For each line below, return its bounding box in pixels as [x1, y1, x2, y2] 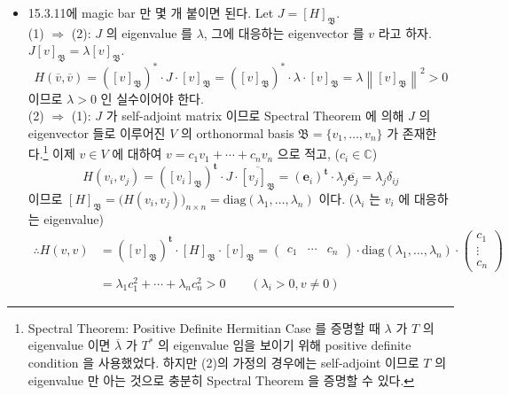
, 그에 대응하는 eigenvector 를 [203, 23, 364, 42]
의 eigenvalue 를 [106, 23, 192, 42]
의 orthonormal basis [180, 123, 294, 142]
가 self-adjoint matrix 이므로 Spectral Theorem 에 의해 [106, 106, 404, 125]
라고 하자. [378, 23, 432, 42]
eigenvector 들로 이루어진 [27, 123, 166, 142]
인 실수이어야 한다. [100, 89, 204, 107]
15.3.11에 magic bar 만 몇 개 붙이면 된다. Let [27, 4, 274, 21]
